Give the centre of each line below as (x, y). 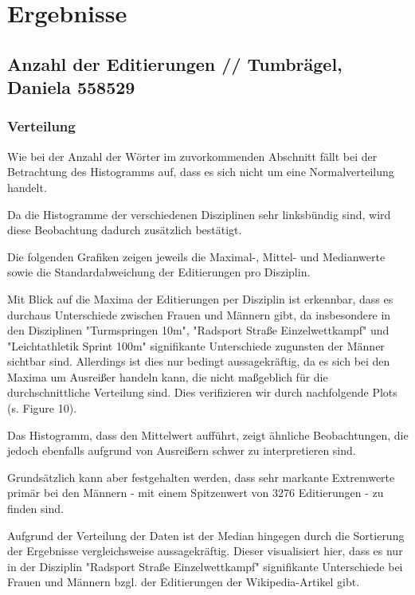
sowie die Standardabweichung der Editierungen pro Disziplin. (159, 272)
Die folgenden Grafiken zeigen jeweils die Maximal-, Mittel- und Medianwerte (196, 256)
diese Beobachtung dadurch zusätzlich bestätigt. (125, 230)
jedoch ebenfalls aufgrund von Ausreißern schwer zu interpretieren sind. (182, 450)
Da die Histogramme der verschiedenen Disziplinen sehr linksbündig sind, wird (199, 214)
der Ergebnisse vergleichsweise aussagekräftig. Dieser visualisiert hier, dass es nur (205, 551)
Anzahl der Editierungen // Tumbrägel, (175, 63)
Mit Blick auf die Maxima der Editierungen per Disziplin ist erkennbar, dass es (200, 298)
